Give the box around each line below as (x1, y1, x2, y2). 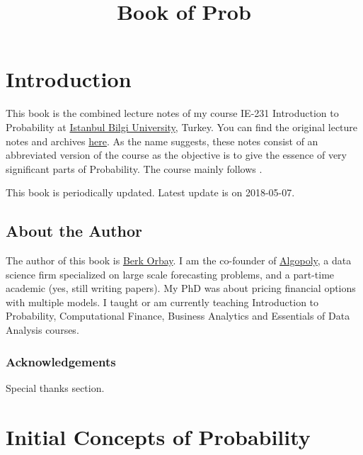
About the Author (6, 220, 143, 242)
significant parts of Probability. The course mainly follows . (6, 161, 263, 176)
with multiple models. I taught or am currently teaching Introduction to (6, 294, 319, 309)
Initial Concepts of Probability (6, 422, 311, 451)
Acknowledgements (6, 352, 116, 370)
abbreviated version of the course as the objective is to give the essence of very (6, 147, 347, 162)
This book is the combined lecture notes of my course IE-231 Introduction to (6, 106, 339, 120)
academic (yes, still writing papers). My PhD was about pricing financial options (6, 281, 356, 296)
